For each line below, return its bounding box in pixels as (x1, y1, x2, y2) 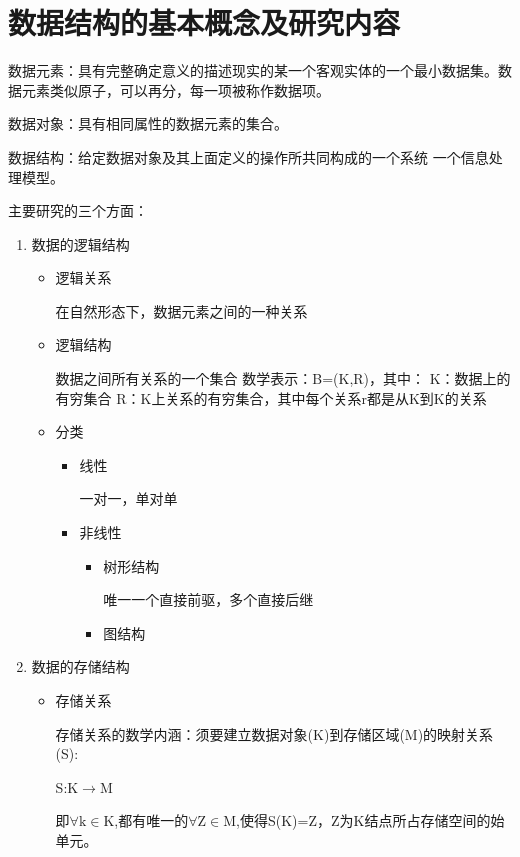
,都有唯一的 (114, 810, 189, 831)
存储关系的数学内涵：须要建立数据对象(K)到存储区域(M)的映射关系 (55, 723, 494, 744)
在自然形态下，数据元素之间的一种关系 (55, 300, 308, 321)
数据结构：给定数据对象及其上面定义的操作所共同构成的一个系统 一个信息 (8, 146, 489, 167)
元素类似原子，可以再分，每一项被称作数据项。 (21, 79, 330, 100)
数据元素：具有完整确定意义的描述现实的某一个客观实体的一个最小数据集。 (8, 60, 498, 81)
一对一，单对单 (79, 488, 178, 509)
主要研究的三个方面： (8, 200, 148, 221)
